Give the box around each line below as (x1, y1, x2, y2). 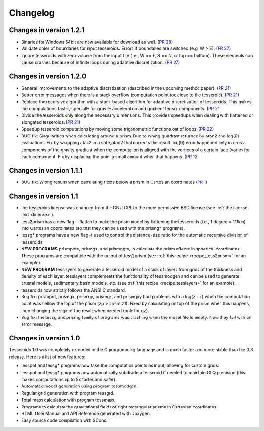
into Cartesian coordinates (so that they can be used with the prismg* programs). (21, 226, 185, 231)
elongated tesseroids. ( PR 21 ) (21, 119, 81, 125)
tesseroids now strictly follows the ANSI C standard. (21, 287, 126, 293)
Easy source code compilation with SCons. (21, 417, 108, 423)
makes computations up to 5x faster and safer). (21, 376, 117, 382)
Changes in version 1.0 (9, 334, 80, 342)
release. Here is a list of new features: (9, 354, 86, 360)
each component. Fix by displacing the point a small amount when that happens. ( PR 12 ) (21, 154, 199, 159)
